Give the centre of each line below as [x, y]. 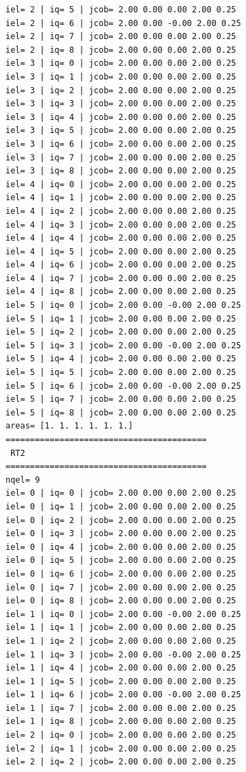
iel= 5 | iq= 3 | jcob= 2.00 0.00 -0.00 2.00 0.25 [123, 345]
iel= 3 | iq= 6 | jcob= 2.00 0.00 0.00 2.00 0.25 [121, 144]
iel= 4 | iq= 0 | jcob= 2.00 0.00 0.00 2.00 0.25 [121, 184]
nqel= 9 [23, 480]
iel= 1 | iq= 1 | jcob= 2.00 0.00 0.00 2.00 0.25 [121, 628]
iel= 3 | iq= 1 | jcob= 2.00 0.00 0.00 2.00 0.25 [121, 76]
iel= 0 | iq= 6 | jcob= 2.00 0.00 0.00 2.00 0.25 [121, 574]
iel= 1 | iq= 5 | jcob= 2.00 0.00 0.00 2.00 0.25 [121, 681]
